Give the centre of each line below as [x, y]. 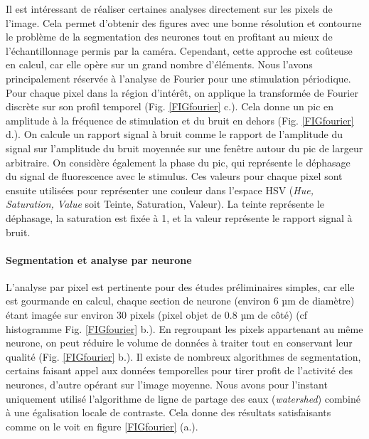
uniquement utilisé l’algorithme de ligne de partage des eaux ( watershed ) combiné [183, 398]
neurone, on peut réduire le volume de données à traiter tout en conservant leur [179, 343]
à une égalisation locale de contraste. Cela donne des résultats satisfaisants [169, 412]
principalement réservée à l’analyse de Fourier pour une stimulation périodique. [178, 78]
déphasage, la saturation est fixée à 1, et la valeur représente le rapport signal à [179, 217]
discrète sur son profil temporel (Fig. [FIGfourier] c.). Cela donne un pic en [170, 106]
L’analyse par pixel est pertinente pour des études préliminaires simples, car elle [180, 286]
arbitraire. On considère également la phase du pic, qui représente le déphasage [178, 162]
